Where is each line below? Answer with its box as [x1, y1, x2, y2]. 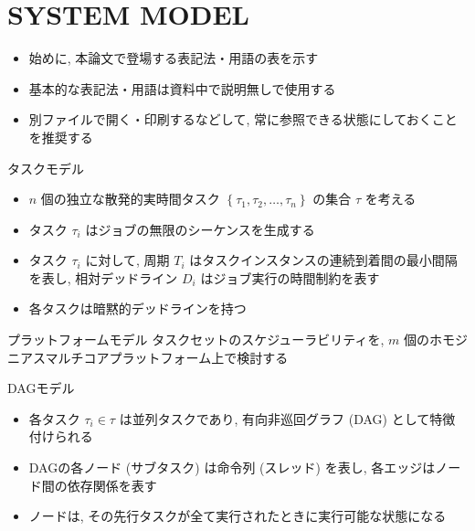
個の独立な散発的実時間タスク [40, 189, 220, 208]
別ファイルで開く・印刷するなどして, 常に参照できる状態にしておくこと [28, 110, 458, 129]
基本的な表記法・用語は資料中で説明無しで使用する [28, 79, 336, 98]
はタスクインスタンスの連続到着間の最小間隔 [189, 250, 458, 270]
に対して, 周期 [85, 250, 170, 270]
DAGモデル [7, 378, 75, 398]
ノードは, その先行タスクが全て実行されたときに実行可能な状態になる [28, 506, 447, 526]
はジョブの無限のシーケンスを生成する [85, 219, 315, 239]
